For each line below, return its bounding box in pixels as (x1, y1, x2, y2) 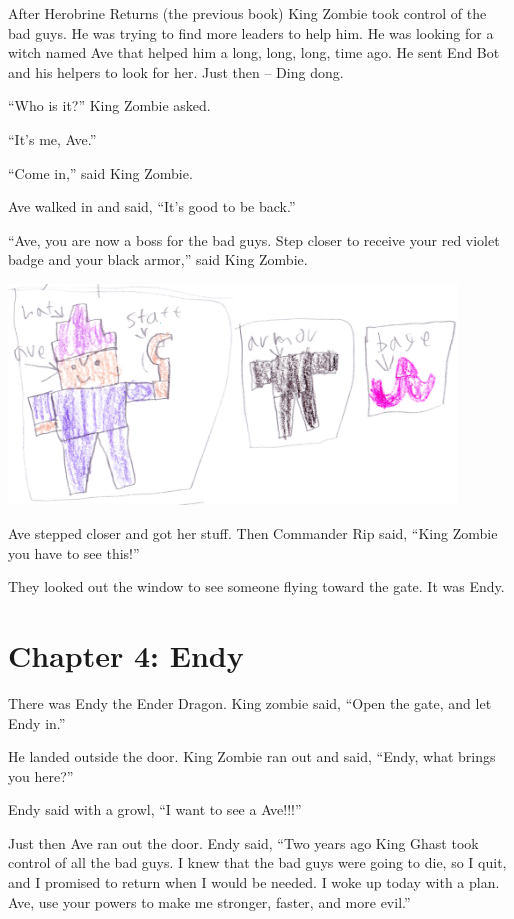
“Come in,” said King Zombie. (8, 162, 193, 183)
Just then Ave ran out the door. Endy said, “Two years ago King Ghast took (8, 832, 479, 853)
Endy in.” (8, 712, 66, 733)
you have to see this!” (8, 542, 140, 563)
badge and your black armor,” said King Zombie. (8, 249, 308, 270)
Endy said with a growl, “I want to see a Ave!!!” (8, 799, 302, 820)
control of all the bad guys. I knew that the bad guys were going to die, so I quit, (8, 852, 507, 873)
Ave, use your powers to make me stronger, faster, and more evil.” (8, 891, 411, 912)
